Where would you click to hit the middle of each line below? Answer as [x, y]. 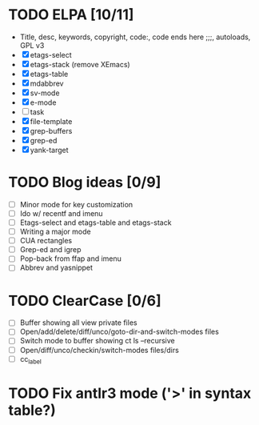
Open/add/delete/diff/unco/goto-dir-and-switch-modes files [120, 332]
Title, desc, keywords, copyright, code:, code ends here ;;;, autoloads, [135, 37]
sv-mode [45, 93]
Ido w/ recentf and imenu [61, 213]
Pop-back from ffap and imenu [71, 259]
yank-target [50, 150]
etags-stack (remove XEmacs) [80, 64]
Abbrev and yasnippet [56, 268]
